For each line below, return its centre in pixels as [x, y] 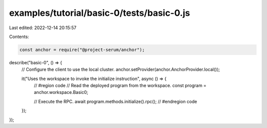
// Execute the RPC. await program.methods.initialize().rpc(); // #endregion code [115, 101]
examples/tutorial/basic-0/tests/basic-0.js [100, 13]
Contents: [19, 37]
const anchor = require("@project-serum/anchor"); [82, 50]
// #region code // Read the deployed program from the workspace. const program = [120, 85]
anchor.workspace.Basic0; [61, 92]
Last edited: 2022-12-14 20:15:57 [43, 28]
